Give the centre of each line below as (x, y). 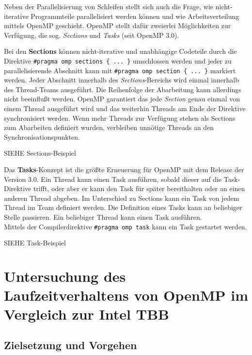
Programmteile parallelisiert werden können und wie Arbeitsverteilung (135, 16)
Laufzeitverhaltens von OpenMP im (126, 295)
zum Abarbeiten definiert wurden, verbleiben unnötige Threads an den (109, 127)
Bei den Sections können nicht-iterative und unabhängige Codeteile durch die (120, 51)
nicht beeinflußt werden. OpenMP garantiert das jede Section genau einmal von (122, 99)
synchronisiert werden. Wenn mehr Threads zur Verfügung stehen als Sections (120, 118)
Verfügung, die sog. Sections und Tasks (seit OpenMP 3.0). (92, 35)
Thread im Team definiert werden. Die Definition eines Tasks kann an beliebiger (123, 207)
